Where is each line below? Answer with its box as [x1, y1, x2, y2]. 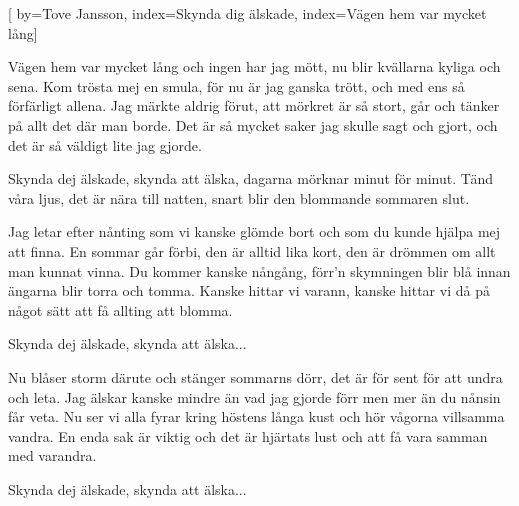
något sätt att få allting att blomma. [8, 299, 233, 320]
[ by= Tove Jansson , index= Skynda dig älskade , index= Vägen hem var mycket [8, 3, 487, 23]
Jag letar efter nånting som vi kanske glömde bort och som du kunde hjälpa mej [8, 221, 501, 242]
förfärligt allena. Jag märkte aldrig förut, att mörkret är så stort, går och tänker [8, 95, 500, 116]
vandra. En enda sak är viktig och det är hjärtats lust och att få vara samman [8, 425, 488, 446]
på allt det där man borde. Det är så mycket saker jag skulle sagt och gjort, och [8, 114, 498, 135]
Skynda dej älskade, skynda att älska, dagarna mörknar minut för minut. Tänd [8, 168, 494, 189]
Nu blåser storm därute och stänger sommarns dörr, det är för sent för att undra [8, 366, 503, 387]
